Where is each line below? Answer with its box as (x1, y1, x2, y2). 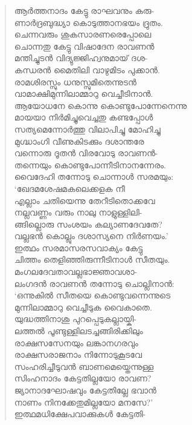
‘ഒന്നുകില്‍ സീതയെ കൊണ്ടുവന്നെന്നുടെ (14, 289, 171, 301)
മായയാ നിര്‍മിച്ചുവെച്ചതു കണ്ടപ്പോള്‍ (14, 111, 153, 124)
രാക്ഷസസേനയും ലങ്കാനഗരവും (14, 336, 138, 349)
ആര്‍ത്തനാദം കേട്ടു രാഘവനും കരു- (14, 4, 155, 16)
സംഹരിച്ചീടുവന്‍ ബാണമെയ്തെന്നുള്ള (14, 360, 154, 372)
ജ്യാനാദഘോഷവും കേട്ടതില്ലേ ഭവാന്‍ (14, 384, 156, 396)
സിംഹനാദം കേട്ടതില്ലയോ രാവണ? (14, 372, 152, 384)
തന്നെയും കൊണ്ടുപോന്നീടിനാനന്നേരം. (14, 158, 166, 171)
